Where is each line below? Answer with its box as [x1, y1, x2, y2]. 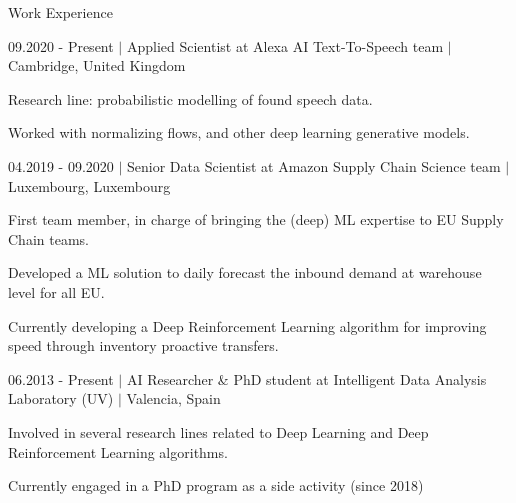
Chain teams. [8, 228, 89, 249]
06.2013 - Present [8, 368, 114, 389]
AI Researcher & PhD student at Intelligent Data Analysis [126, 368, 487, 389]
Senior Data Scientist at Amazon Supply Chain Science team [127, 155, 501, 176]
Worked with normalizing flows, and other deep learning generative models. [8, 122, 470, 143]
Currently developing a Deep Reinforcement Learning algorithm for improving [8, 315, 487, 336]
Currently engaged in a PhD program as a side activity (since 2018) [8, 475, 424, 496]
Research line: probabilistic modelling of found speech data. [8, 88, 373, 109]
